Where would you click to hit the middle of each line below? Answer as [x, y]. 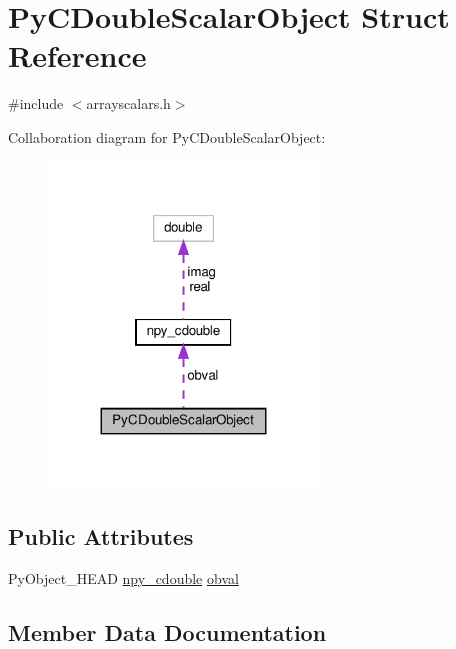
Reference [77, 55]
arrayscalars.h [128, 103]
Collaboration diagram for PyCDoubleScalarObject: [167, 136]
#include [36, 103]
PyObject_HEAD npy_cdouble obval [123, 578]
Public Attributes [101, 536]
